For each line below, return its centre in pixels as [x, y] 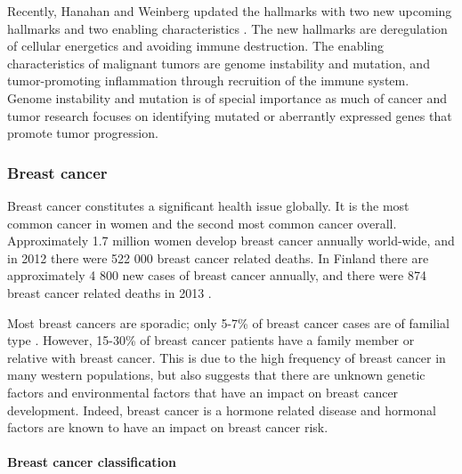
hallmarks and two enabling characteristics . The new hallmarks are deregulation [227, 28]
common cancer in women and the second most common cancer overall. [202, 223]
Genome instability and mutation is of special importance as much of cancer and [227, 97]
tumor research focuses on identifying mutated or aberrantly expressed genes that [230, 115]
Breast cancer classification [92, 462]
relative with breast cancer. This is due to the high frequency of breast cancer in [227, 357]
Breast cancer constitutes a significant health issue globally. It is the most [208, 205]
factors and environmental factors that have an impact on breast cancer [203, 392]
